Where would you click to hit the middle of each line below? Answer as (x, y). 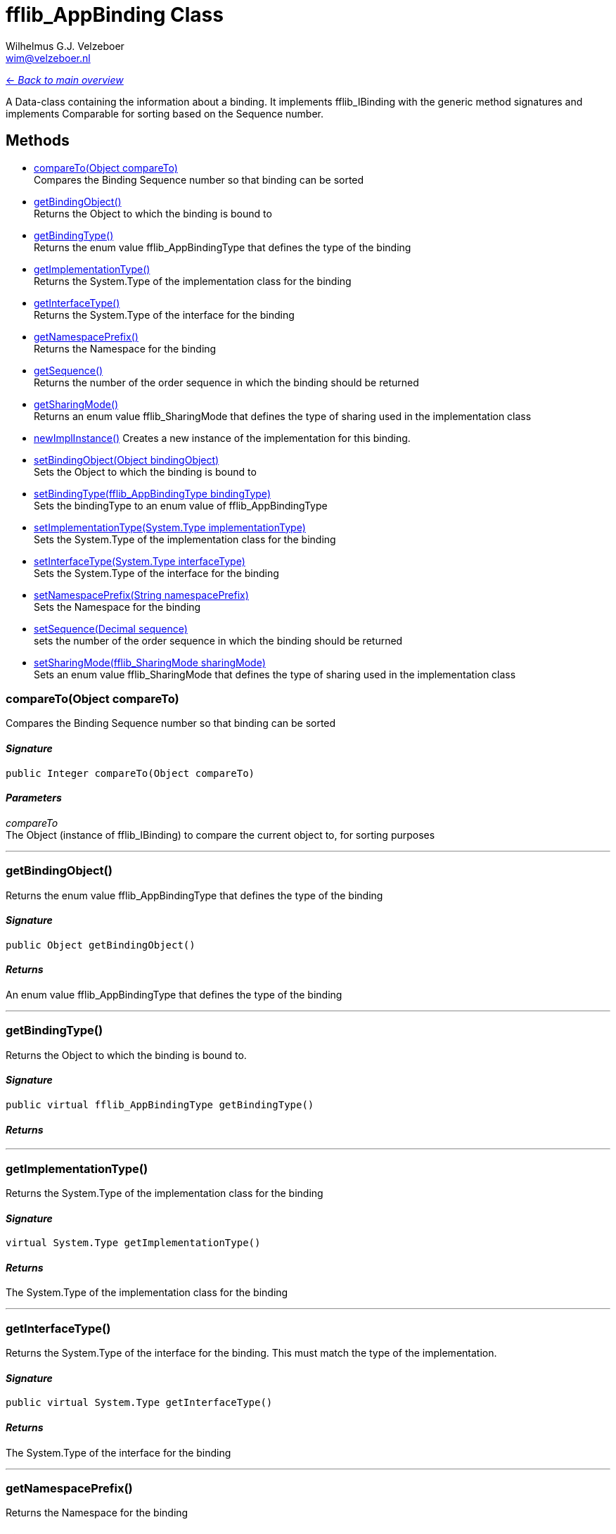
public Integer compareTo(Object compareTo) (130, 773)
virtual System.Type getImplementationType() (133, 1243)
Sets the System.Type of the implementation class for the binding (185, 539)
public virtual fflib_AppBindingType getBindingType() (160, 1104)
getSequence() (69, 370)
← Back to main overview (65, 80)
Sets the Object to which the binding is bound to (145, 471)
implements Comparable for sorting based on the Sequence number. (165, 113)
